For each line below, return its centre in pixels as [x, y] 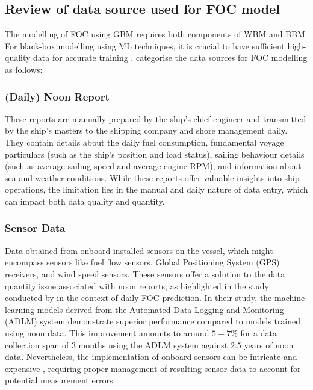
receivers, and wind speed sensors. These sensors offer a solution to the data [145, 274]
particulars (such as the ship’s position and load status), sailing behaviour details [155, 154]
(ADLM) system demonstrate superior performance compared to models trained [153, 321]
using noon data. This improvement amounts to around [107, 333]
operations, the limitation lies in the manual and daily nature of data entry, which [156, 189]
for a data [259, 333]
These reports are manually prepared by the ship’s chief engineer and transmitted [156, 118]
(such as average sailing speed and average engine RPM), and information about [153, 166]
